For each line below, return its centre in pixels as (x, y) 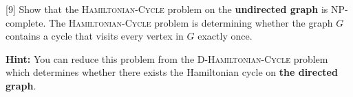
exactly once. (225, 36)
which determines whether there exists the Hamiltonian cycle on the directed (172, 72)
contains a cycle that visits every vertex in (95, 36)
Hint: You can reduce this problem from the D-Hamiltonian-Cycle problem (167, 58)
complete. (26, 22)
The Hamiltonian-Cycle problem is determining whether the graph (191, 22)
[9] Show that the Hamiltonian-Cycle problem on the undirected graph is (167, 9)
